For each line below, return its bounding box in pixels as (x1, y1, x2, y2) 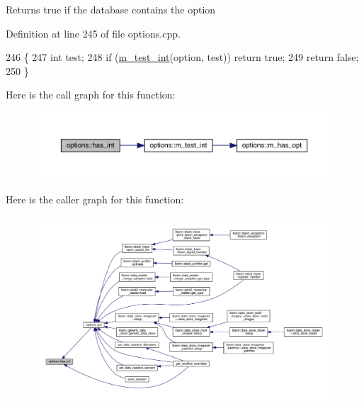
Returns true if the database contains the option (6, 2, 216, 16)
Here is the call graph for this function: (6, 87, 176, 102)
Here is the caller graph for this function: (6, 192, 184, 207)
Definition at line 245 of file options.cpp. (6, 26, 181, 40)
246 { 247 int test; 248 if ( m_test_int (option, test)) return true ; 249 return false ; (6, 50, 359, 64)
